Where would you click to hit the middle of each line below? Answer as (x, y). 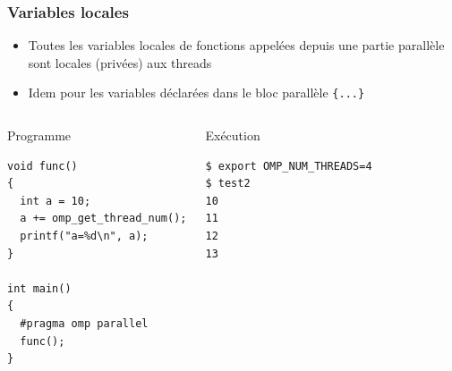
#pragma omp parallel (84, 324)
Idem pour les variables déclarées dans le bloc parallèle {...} (196, 93)
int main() (39, 288)
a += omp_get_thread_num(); (103, 219)
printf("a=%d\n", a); (84, 236)
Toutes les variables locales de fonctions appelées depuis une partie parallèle (236, 45)
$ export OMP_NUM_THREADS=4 (289, 166)
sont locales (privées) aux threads (120, 62)
